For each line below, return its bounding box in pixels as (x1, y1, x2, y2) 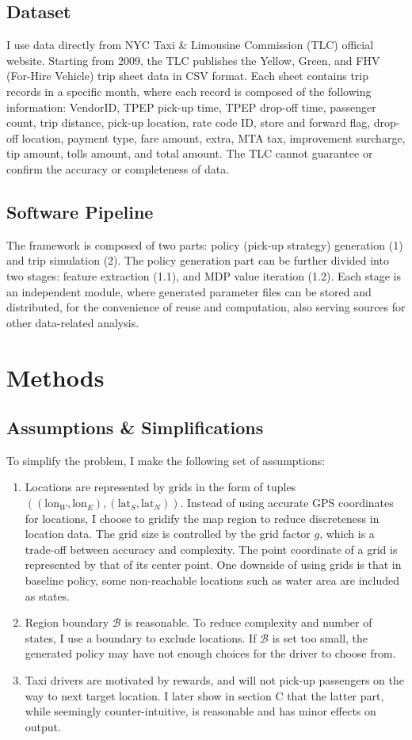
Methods (6, 360, 105, 393)
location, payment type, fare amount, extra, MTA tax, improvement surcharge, (21, 129, 406, 146)
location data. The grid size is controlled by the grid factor (25, 525, 311, 542)
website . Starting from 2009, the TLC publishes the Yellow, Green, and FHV (6, 51, 380, 68)
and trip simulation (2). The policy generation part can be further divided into (6, 252, 389, 269)
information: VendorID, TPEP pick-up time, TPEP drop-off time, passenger (6, 98, 376, 115)
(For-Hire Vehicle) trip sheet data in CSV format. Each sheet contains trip (6, 67, 368, 84)
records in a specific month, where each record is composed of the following (6, 82, 372, 99)
